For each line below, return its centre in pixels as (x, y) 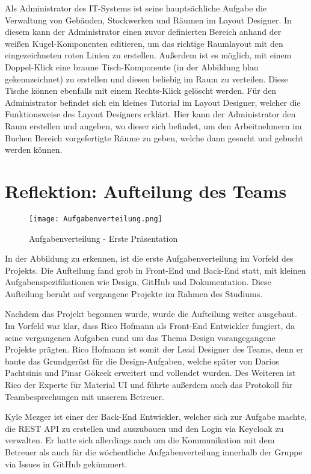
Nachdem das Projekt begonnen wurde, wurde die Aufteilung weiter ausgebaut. (151, 314)
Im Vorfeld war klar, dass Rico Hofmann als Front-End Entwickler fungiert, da (150, 326)
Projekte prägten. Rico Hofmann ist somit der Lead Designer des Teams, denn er (154, 349)
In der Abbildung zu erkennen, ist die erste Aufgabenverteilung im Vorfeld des (149, 258)
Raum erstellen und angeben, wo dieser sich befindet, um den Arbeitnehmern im (153, 125)
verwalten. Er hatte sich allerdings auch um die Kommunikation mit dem (140, 440)
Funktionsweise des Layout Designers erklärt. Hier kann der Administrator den (150, 114)
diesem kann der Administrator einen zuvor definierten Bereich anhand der (143, 32)
